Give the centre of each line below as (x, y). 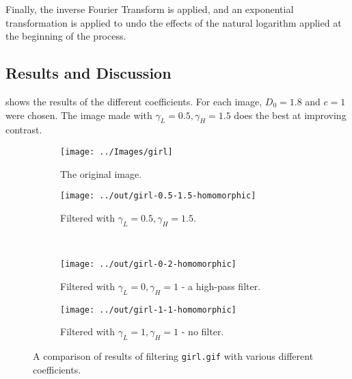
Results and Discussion (89, 73)
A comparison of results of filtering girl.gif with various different (173, 356)
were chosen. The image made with (79, 115)
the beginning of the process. (66, 36)
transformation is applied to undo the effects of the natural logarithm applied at (174, 22)
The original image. (101, 173)
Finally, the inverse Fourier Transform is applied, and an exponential (150, 9)
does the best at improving (290, 115)
